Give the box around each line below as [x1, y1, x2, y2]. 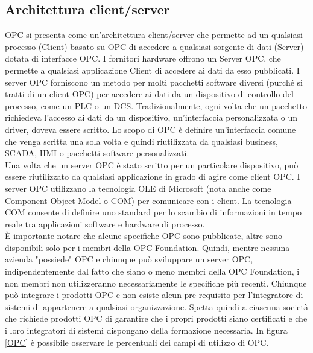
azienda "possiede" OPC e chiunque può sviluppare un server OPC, [5, 253, 253, 266]
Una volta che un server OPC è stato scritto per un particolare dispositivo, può [5, 158, 299, 171]
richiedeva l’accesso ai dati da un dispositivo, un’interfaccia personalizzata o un [5, 111, 298, 124]
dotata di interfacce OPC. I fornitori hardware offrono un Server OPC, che [5, 52, 281, 65]
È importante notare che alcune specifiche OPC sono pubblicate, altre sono [5, 229, 283, 242]
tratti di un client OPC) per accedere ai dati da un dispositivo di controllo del [5, 87, 294, 100]
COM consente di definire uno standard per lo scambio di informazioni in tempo [5, 206, 302, 218]
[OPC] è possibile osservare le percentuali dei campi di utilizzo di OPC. [5, 336, 269, 348]
